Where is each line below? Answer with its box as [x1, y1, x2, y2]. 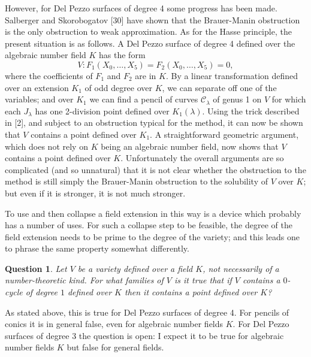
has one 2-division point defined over [35, 104, 170, 117]
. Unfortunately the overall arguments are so [120, 152, 284, 164]
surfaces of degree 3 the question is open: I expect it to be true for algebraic [5, 329, 284, 341]
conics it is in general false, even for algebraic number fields [5, 317, 224, 330]
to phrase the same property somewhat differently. [5, 242, 189, 255]
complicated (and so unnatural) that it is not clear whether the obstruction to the [5, 163, 306, 176]
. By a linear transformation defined [165, 69, 298, 81]
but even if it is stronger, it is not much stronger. [5, 186, 186, 199]
